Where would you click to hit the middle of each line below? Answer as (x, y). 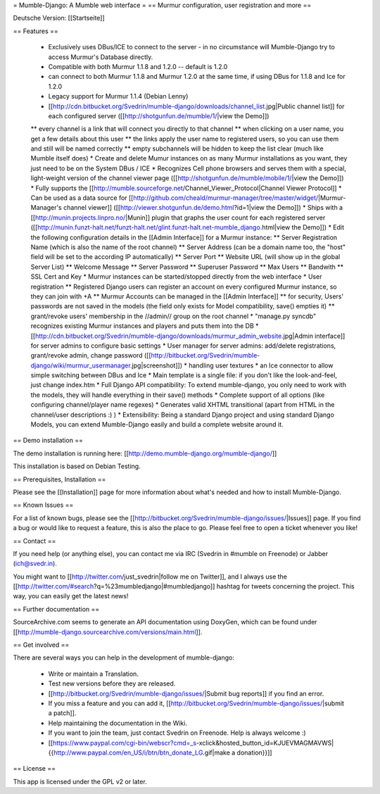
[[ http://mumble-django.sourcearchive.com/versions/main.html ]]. (108, 632)
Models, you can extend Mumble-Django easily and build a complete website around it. (157, 424)
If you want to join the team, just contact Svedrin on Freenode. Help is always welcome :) (177, 733)
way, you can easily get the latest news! (71, 596)
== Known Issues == (43, 505)
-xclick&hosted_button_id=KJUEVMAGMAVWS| (265, 743)
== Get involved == (41, 645)
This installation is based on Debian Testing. (77, 466)
